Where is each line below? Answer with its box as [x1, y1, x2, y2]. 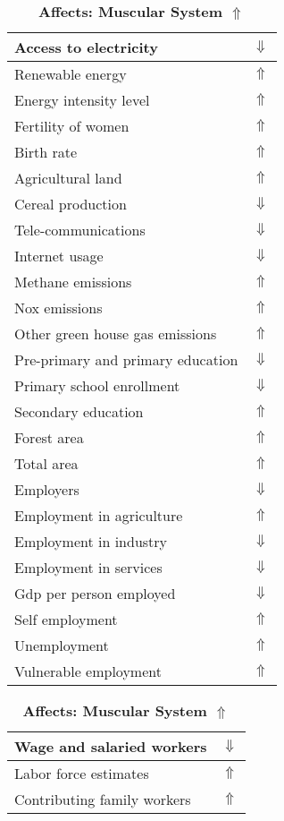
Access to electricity [14, 37, 158, 57]
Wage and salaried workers [14, 736, 207, 757]
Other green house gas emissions [14, 323, 217, 344]
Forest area [14, 427, 84, 448]
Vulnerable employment [14, 661, 162, 681]
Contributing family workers [14, 789, 191, 809]
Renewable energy [14, 64, 127, 84]
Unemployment [14, 635, 109, 655]
